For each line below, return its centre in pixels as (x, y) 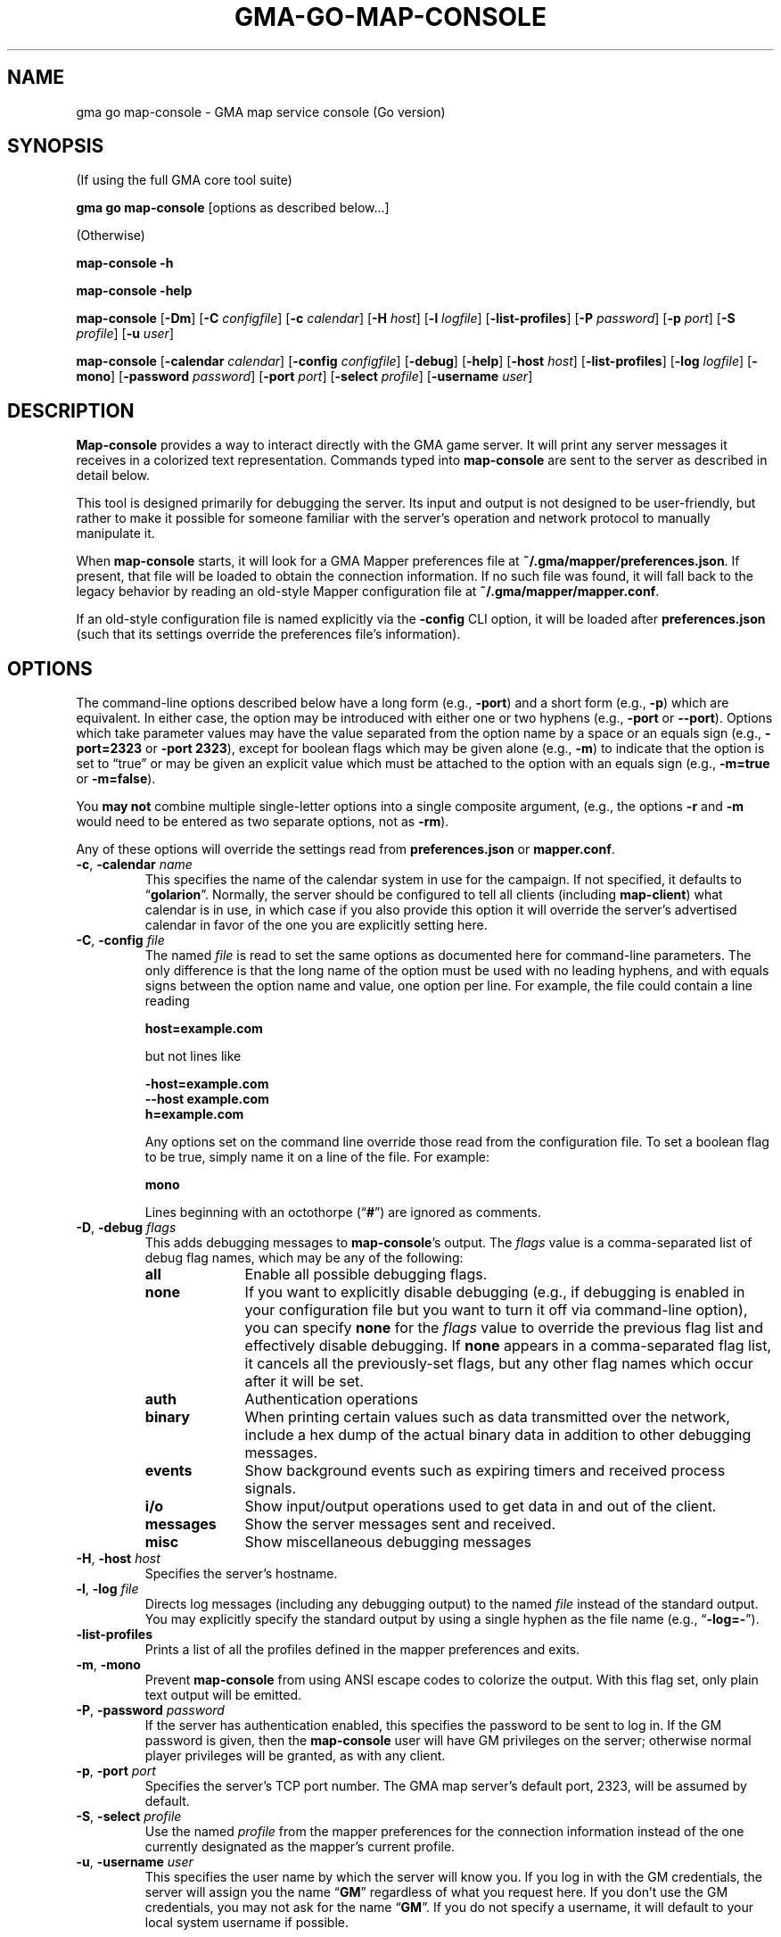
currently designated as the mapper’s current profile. (300, 1847)
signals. (271, 1489)
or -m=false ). (116, 779)
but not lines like (193, 1056)
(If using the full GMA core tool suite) (184, 180)
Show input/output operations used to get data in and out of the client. (481, 1507)
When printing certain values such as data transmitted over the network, (487, 1417)
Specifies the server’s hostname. (241, 1574)
